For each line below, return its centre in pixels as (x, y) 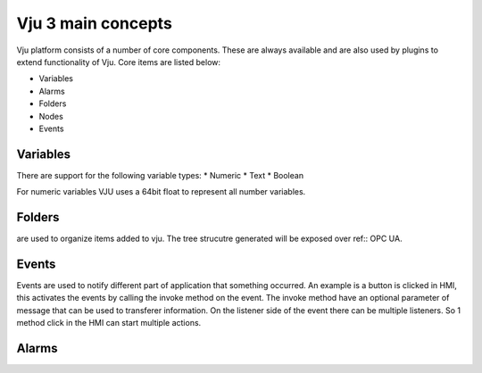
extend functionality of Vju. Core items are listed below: (119, 62)
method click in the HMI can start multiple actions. (109, 323)
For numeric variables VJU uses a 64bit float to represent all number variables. (161, 192)
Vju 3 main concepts (95, 23)
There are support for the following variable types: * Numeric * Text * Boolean (160, 175)
